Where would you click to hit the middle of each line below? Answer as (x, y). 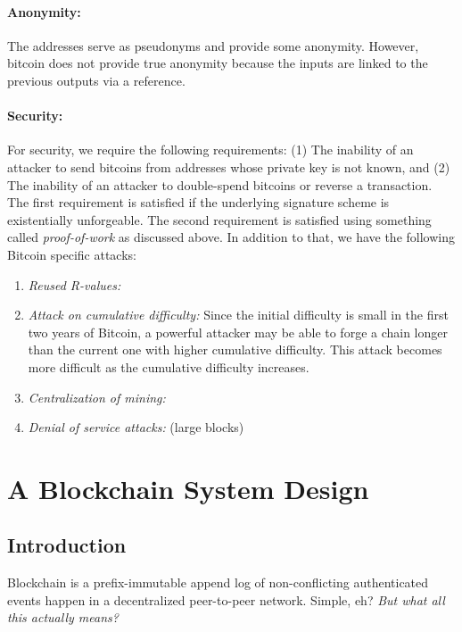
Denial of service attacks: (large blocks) (136, 427)
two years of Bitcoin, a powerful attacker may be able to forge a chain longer (238, 332)
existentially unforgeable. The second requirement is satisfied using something (219, 219)
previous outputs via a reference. (96, 80)
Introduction (67, 545)
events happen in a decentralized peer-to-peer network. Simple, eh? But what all (226, 599)
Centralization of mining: (97, 397)
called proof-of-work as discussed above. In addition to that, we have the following (231, 237)
